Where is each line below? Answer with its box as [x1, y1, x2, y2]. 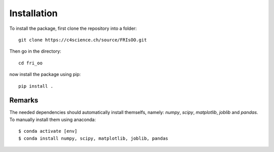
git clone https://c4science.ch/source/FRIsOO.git [18, 37, 147, 43]
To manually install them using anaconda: [9, 117, 96, 123]
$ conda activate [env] [18, 128, 78, 134]
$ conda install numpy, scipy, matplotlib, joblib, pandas [18, 135, 168, 141]
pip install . [18, 83, 53, 89]
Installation [9, 8, 58, 19]
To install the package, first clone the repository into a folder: [9, 25, 137, 31]
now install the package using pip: [9, 71, 81, 78]
